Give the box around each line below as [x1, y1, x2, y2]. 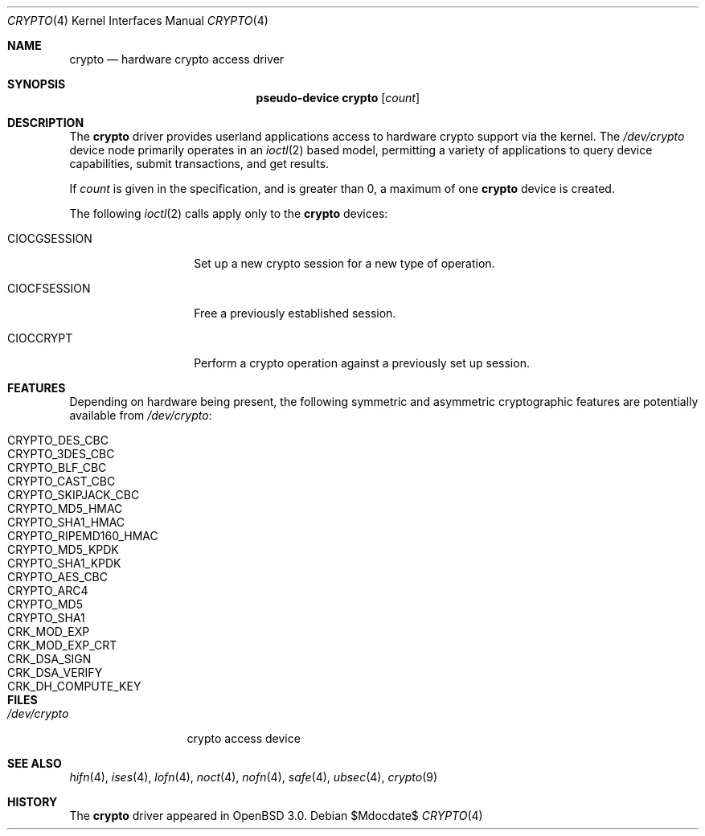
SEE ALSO [7, 756, 62, 770]
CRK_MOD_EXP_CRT [7, 638, 117, 652]
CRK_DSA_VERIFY [7, 666, 103, 679]
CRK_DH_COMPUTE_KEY [7, 679, 141, 693]
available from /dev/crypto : [69, 408, 212, 422]
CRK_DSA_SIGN [7, 652, 92, 666]
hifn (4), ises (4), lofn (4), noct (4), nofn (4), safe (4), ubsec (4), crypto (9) [69, 770, 438, 784]
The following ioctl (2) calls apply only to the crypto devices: [69, 207, 388, 220]
